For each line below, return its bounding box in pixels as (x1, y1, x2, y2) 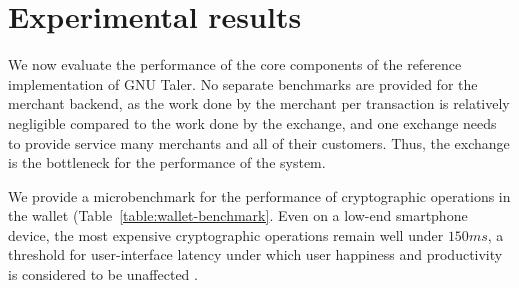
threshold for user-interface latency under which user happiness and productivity (8, 244, 503, 265)
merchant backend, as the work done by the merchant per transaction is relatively (8, 93, 510, 114)
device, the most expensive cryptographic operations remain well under (8, 224, 444, 245)
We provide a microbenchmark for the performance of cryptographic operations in (8, 185, 511, 206)
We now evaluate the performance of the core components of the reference (8, 54, 462, 75)
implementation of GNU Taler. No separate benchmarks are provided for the (8, 73, 478, 94)
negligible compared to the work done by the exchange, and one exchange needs (8, 112, 497, 133)
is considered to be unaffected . (8, 264, 198, 285)
